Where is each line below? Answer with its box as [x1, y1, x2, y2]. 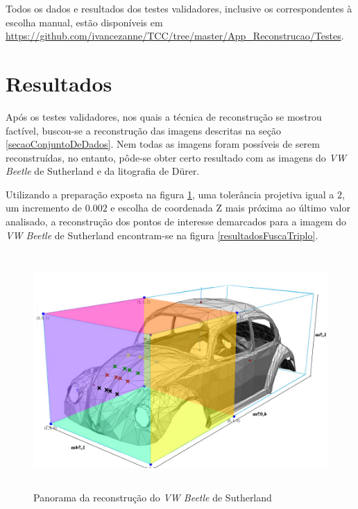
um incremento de [6, 200, 83, 215]
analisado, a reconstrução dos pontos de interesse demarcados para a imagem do [6, 214, 347, 229]
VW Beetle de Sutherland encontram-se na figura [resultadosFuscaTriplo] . [6, 227, 318, 242]
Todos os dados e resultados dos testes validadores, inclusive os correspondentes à [6, 1, 352, 15]
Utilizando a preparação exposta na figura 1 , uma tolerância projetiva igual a [6, 187, 334, 201]
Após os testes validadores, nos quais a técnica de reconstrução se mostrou [6, 109, 322, 123]
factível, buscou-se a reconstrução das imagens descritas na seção [6, 123, 281, 137]
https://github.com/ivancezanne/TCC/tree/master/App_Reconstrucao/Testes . [6, 28, 344, 43]
